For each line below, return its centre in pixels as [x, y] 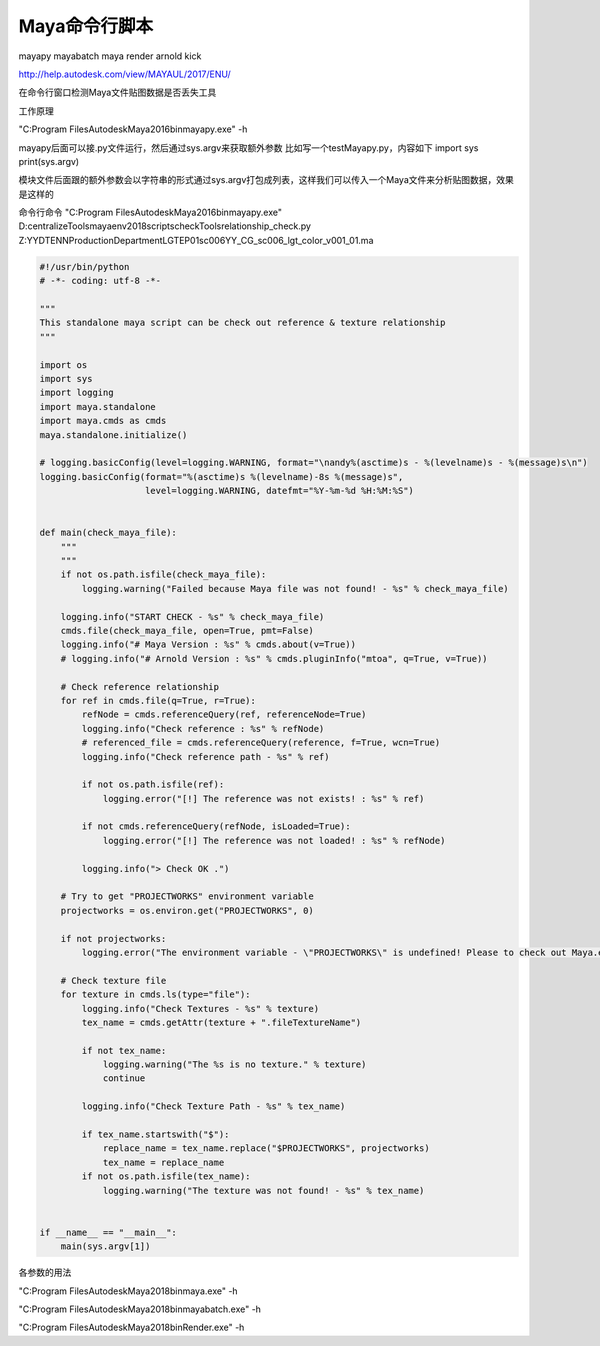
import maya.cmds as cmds [103, 421]
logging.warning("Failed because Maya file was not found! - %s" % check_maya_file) [295, 588]
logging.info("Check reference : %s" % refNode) [203, 728]
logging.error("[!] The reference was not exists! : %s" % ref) [263, 798]
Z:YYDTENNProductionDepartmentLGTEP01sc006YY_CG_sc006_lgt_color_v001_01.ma [196, 240]
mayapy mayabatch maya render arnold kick [110, 56]
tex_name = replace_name [163, 1162]
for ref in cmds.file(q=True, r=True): [158, 700]
